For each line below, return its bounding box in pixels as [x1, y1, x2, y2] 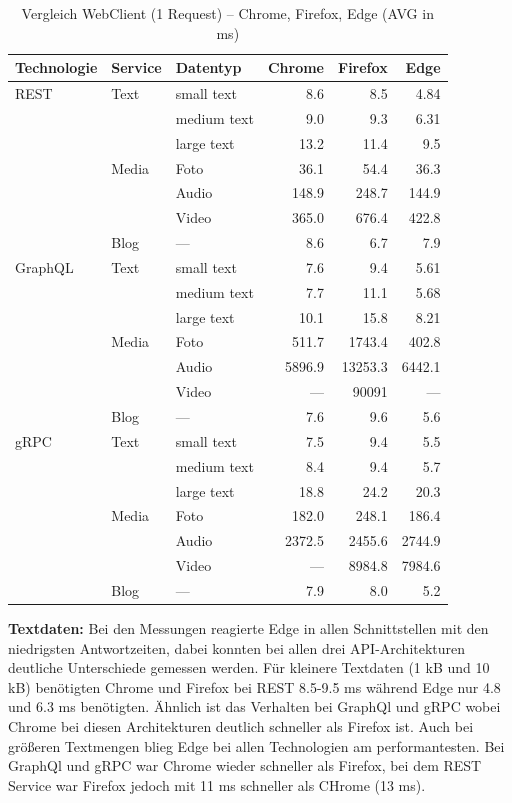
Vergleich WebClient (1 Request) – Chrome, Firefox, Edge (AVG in [21, 3, 434, 23]
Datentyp [175, 57, 242, 78]
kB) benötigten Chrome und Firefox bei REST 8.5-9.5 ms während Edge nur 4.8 [8, 676, 501, 697]
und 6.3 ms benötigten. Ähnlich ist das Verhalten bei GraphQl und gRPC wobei [8, 696, 501, 717]
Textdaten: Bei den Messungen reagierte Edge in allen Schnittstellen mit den [8, 618, 489, 638]
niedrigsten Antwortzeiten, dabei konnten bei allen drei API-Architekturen [8, 637, 466, 658]
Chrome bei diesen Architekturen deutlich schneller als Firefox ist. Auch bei [8, 715, 474, 736]
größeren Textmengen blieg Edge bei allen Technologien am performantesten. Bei [8, 735, 505, 756]
